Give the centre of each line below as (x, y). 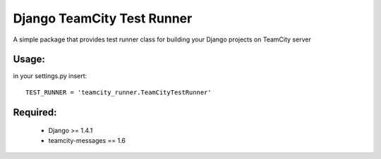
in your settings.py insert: (50, 76)
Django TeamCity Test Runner (103, 18)
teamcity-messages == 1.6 (87, 140)
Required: (35, 112)
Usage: (29, 59)
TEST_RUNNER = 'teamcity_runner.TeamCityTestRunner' (119, 92)
